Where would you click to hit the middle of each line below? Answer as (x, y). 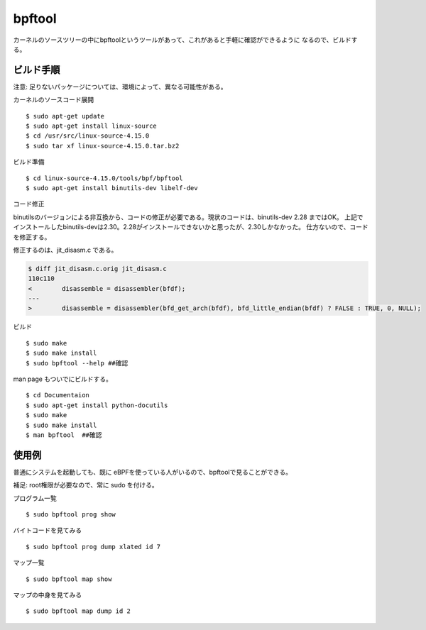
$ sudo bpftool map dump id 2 (78, 611)
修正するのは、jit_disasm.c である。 (65, 250)
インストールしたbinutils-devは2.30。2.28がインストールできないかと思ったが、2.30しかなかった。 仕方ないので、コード (191, 227)
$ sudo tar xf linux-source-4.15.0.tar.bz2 (103, 146)
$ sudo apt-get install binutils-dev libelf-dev (112, 188)
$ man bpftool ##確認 (64, 435)
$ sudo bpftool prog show (71, 515)
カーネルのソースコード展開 (54, 100)
